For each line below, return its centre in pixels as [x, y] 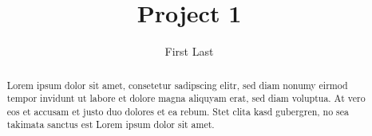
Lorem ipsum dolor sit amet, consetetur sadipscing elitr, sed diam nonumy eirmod [177, 85]
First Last [189, 51]
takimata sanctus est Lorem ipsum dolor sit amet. [111, 124]
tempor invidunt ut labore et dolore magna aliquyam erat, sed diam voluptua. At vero [186, 98]
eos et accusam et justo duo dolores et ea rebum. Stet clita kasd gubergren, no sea [178, 111]
